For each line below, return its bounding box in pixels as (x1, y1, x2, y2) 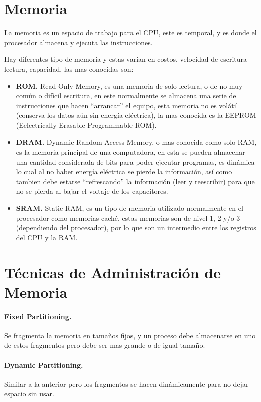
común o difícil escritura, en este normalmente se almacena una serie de (16, 90, 236, 101)
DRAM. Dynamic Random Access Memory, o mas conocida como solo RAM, (16, 137, 257, 147)
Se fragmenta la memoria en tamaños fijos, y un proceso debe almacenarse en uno (4, 330, 256, 340)
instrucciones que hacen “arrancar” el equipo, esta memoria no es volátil (16, 100, 238, 110)
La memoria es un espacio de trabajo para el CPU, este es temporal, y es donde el (4, 27, 257, 38)
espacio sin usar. (4, 388, 54, 399)
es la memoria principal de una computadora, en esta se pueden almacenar (16, 147, 245, 157)
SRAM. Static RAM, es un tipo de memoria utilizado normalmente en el (16, 203, 243, 213)
